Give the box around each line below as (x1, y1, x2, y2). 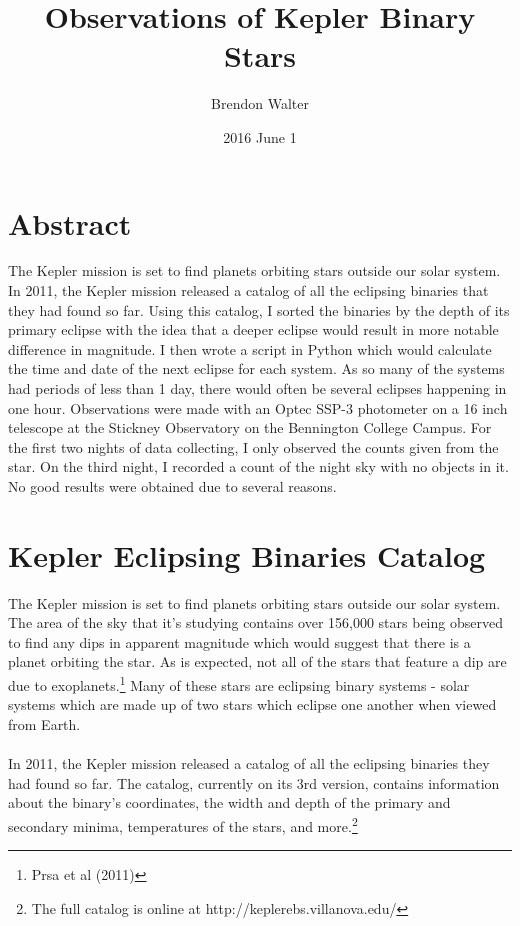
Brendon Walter (211, 93, 309, 114)
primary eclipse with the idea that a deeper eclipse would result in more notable (8, 319, 499, 340)
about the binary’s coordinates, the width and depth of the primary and (8, 792, 451, 813)
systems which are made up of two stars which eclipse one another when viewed (8, 694, 497, 715)
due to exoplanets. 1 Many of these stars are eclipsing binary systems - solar (8, 672, 470, 695)
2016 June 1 (223, 126, 297, 147)
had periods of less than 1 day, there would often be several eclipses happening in (8, 378, 507, 398)
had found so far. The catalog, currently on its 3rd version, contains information (8, 772, 500, 793)
